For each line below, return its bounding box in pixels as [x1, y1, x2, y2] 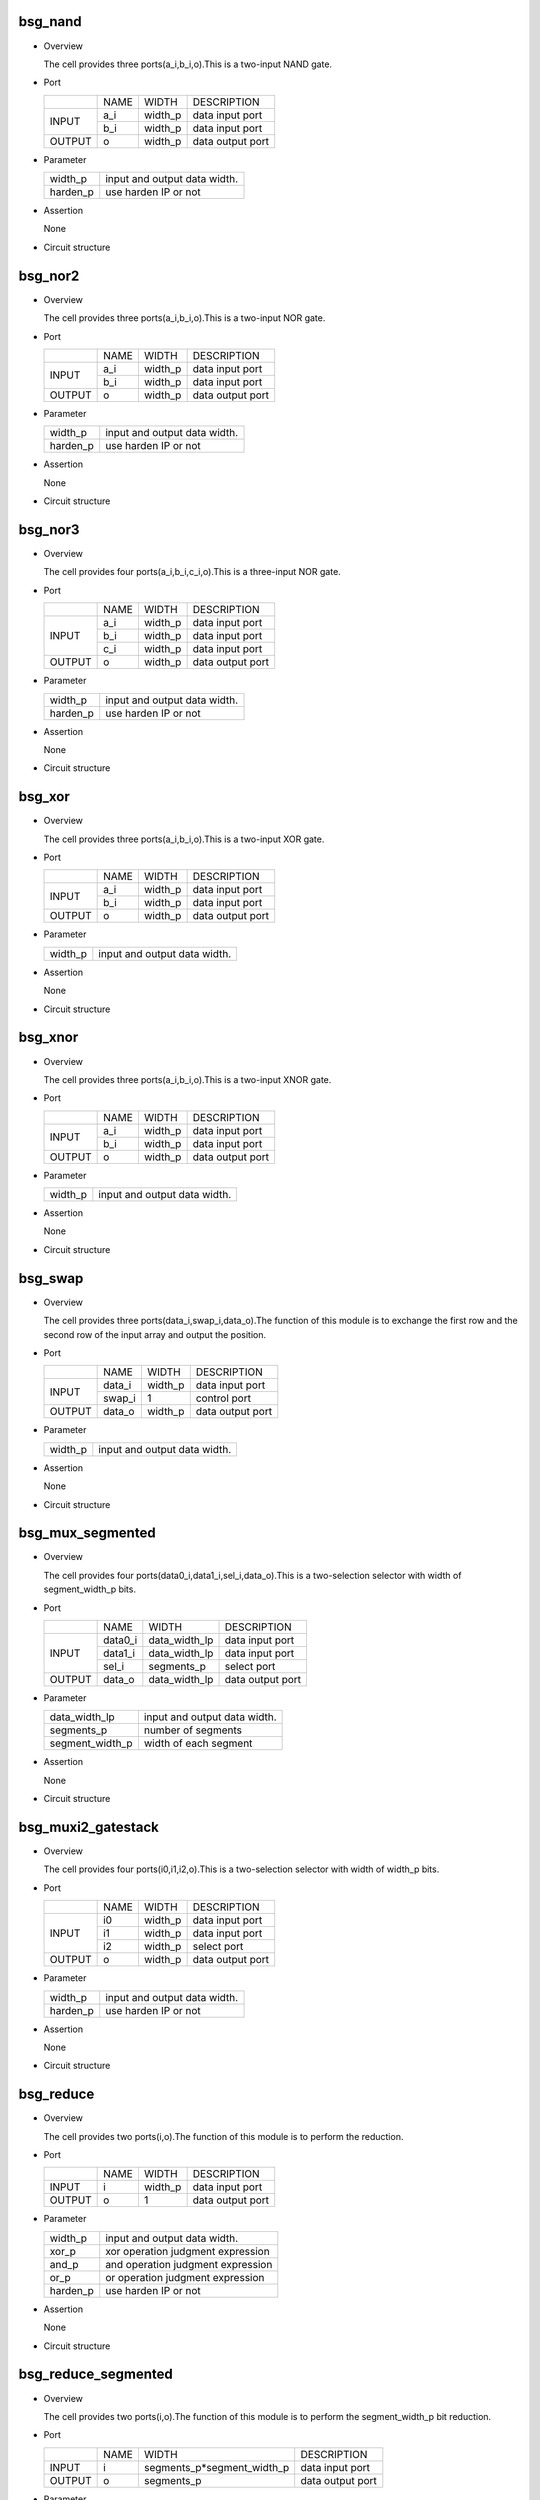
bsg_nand [18, 13, 82, 30]
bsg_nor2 [18, 267, 80, 284]
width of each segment [143, 1736, 253, 1750]
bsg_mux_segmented [18, 1525, 156, 1542]
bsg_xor [18, 788, 70, 805]
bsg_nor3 [18, 521, 80, 538]
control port [195, 1391, 252, 1405]
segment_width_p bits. [43, 1583, 137, 1595]
